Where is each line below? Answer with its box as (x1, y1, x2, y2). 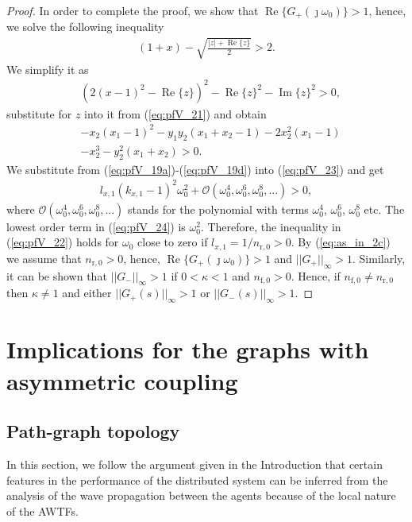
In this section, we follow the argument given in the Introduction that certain (6, 455, 383, 472)
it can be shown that (6, 267, 107, 284)
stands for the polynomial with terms (128, 200, 309, 217)
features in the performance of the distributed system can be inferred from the (6, 471, 388, 488)
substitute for (6, 105, 72, 122)
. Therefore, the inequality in (200, 218, 341, 234)
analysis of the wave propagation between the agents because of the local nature (6, 487, 396, 504)
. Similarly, (352, 249, 406, 266)
